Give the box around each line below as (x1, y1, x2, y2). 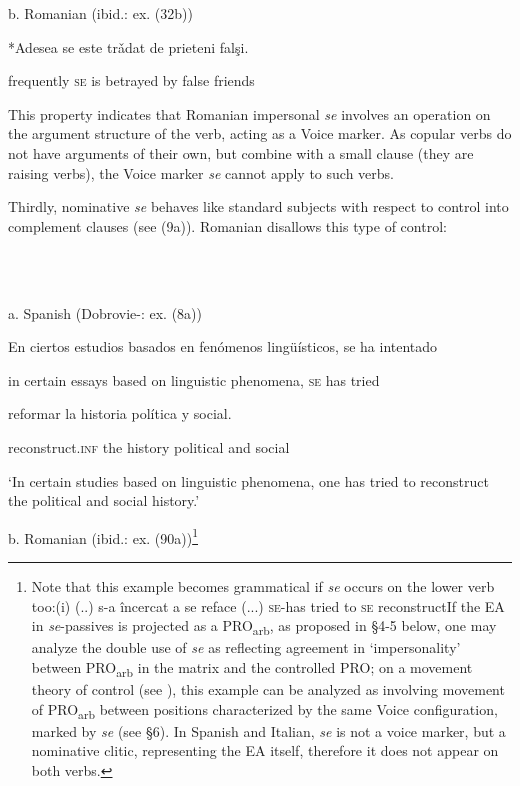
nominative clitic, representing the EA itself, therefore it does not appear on (31, 740, 499, 761)
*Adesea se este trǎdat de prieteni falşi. (8, 36, 249, 57)
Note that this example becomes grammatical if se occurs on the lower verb (31, 575, 495, 596)
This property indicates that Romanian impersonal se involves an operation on (8, 103, 491, 124)
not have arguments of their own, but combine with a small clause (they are (8, 142, 474, 163)
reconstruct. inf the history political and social (8, 436, 290, 457)
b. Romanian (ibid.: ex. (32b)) (8, 3, 193, 23)
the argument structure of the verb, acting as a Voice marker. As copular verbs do (8, 123, 512, 144)
